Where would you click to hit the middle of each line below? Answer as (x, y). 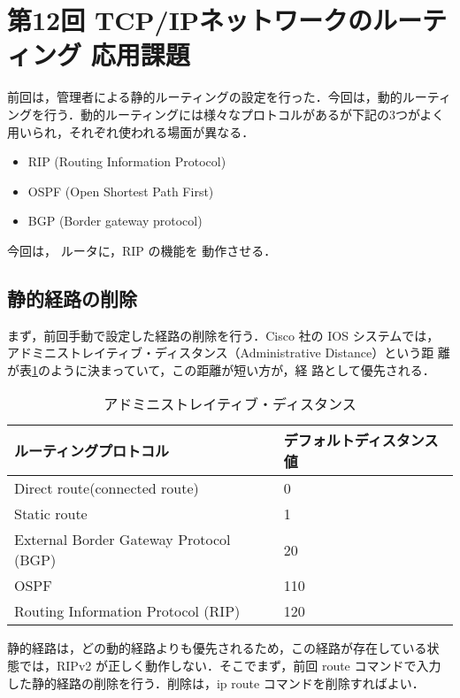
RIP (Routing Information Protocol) (127, 161)
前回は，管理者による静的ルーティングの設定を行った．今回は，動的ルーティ (229, 97)
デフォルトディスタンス (361, 441)
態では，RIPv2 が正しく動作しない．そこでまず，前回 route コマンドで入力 (224, 666)
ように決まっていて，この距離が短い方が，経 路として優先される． (242, 369)
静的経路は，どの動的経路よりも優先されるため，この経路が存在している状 (223, 648)
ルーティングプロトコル (92, 451)
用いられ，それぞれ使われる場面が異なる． (131, 131)
